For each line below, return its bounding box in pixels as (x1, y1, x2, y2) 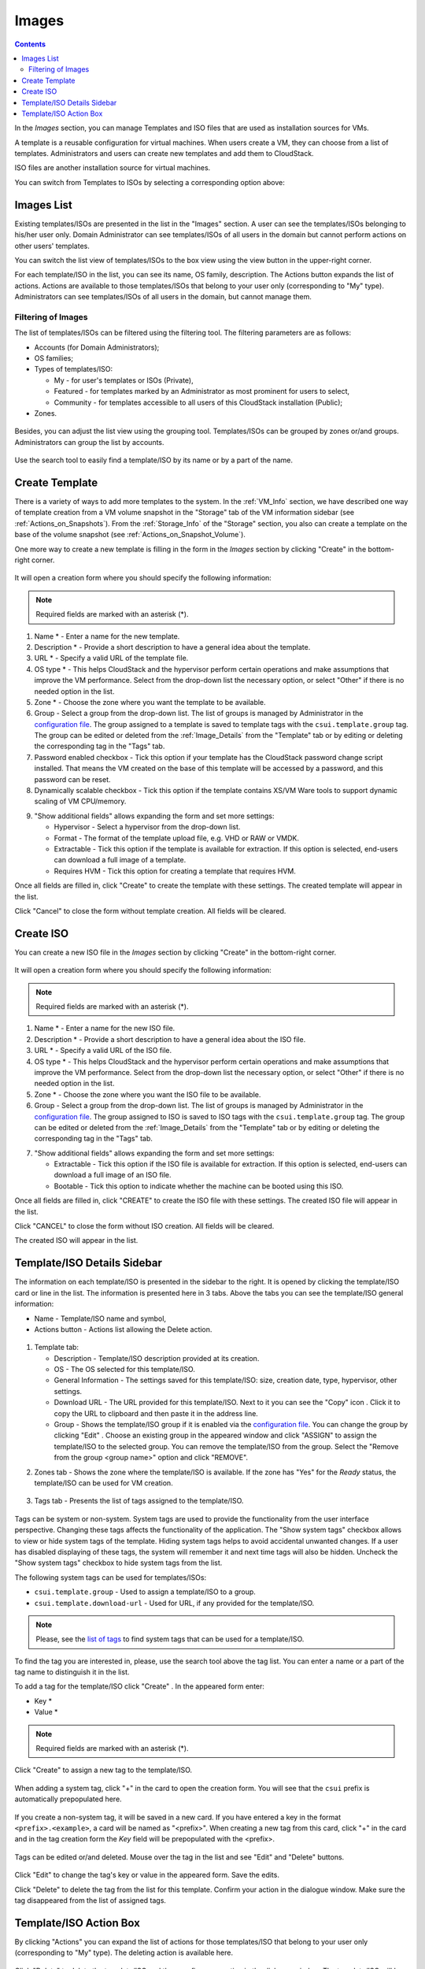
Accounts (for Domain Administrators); (34, 343, 160, 352)
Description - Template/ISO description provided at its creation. (54, 1353, 260, 1363)
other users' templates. (14, 241, 90, 250)
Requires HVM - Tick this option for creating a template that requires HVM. (54, 866, 297, 876)
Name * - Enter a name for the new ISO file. (34, 1024, 176, 1033)
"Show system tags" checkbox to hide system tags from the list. (14, 1558, 223, 1567)
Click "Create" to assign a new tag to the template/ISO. (14, 1765, 193, 1775)
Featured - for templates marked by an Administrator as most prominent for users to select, (54, 387, 350, 396)
